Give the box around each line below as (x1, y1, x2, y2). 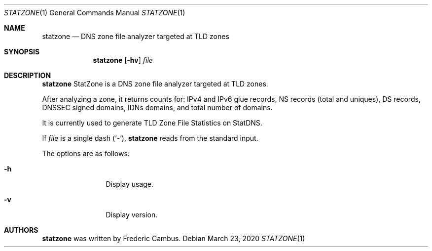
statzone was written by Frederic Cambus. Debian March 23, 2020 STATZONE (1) (42, 234, 305, 243)
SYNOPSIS (4, 47, 40, 56)
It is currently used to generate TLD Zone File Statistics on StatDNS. (42, 119, 262, 127)
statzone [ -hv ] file (93, 56, 153, 64)
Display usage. (106, 180, 154, 188)
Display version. (106, 210, 158, 219)
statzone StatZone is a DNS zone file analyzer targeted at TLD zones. (42, 80, 268, 88)
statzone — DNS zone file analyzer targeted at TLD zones (42, 32, 229, 41)
